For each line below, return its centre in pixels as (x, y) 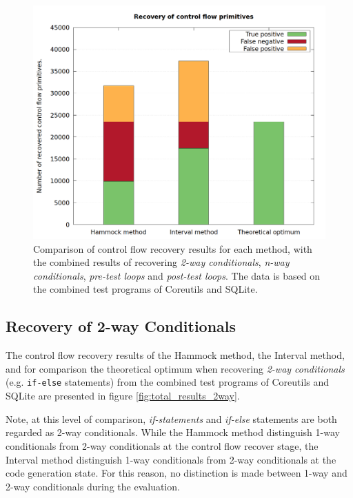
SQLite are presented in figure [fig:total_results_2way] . (123, 396)
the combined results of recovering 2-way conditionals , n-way (161, 262)
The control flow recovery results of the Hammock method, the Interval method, (175, 355)
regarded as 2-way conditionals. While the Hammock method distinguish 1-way (173, 432)
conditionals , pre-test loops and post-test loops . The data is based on (177, 275)
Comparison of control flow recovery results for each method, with (173, 248)
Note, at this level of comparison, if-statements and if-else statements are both (171, 418)
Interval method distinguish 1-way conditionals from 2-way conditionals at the (171, 459)
